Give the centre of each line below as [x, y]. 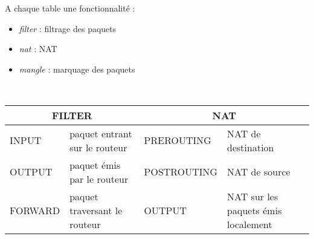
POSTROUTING [181, 172]
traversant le [96, 210]
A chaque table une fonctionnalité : [70, 8]
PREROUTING [178, 140]
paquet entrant [101, 133]
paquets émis [255, 210]
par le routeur [99, 178]
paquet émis [95, 165]
